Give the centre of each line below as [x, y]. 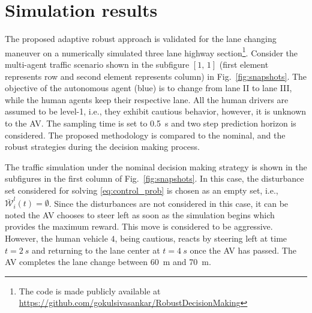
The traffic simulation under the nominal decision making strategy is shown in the [156, 166]
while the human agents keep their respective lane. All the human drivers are [147, 99]
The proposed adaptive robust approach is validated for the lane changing [141, 39]
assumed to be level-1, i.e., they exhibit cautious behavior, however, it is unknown [156, 111]
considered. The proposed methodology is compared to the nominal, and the [145, 135]
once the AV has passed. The [243, 250]
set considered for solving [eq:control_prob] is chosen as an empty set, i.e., [142, 190]
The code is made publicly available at [90, 291]
